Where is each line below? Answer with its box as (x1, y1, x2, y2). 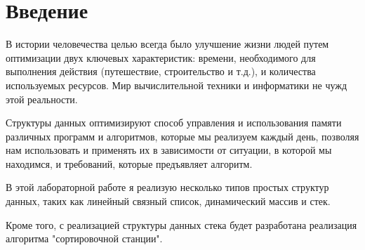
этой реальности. (6, 91, 78, 106)
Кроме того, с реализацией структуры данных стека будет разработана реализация (6, 217, 357, 232)
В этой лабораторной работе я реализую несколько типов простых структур (6, 180, 329, 195)
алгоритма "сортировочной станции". (6, 231, 163, 246)
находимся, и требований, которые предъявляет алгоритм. (6, 156, 253, 171)
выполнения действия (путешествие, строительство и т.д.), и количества (6, 64, 316, 79)
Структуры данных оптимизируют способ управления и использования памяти (6, 115, 342, 130)
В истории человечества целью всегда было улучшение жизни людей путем (6, 37, 329, 51)
